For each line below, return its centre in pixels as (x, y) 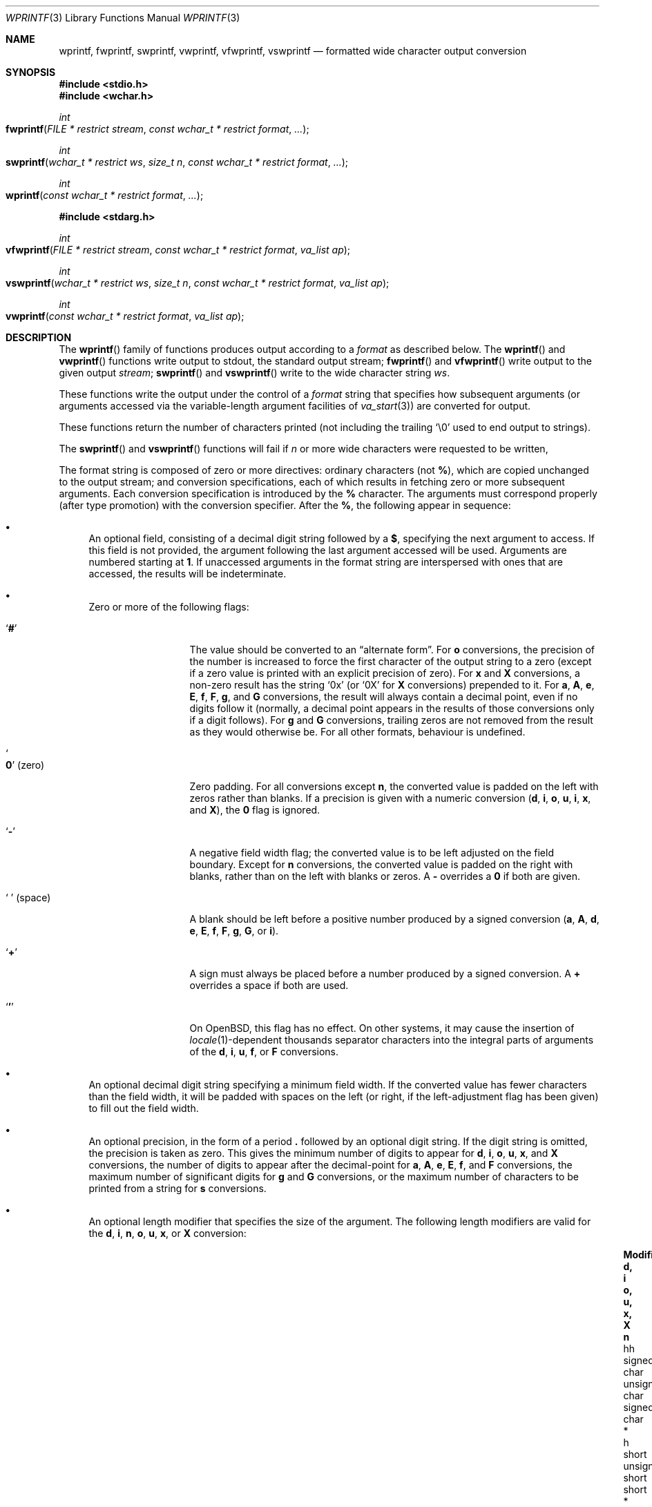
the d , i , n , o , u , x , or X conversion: (167, 1233)
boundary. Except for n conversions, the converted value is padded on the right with (381, 864)
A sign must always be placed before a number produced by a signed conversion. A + (385, 973)
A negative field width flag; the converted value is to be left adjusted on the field (372, 853)
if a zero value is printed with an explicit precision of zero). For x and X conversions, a (385, 673)
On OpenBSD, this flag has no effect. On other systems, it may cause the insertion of (382, 1028)
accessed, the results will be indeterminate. (188, 574)
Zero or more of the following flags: (169, 607)
